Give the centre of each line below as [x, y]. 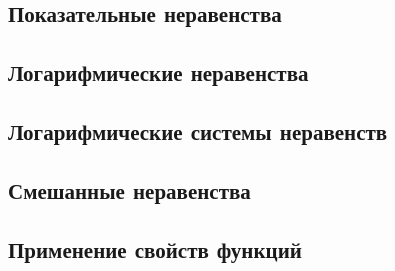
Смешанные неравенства [129, 189]
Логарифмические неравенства [158, 72]
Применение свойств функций [155, 248]
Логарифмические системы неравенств [198, 130]
